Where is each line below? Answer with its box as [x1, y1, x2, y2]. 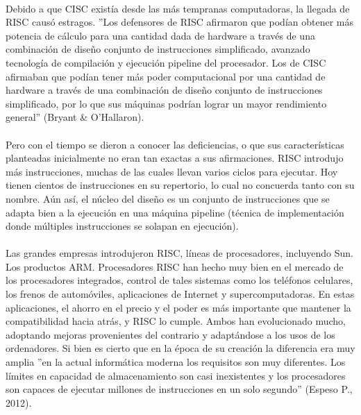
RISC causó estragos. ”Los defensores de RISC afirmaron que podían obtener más [6, 15, 354, 29]
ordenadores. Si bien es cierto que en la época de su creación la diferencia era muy [6, 341, 355, 355]
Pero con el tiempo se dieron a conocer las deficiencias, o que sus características [6, 137, 344, 151]
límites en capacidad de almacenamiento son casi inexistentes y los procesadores [6, 368, 346, 382]
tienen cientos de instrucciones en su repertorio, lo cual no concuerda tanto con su [6, 178, 355, 192]
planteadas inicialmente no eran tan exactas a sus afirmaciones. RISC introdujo [6, 151, 344, 165]
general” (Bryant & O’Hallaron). [6, 110, 144, 124]
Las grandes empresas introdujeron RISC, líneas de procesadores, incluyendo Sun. [6, 246, 353, 260]
